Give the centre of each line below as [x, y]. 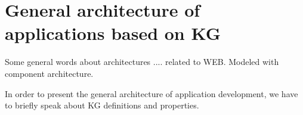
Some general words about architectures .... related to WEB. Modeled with [142, 62]
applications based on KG [113, 33]
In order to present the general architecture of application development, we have [151, 93]
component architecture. [49, 73]
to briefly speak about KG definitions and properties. [102, 105]
